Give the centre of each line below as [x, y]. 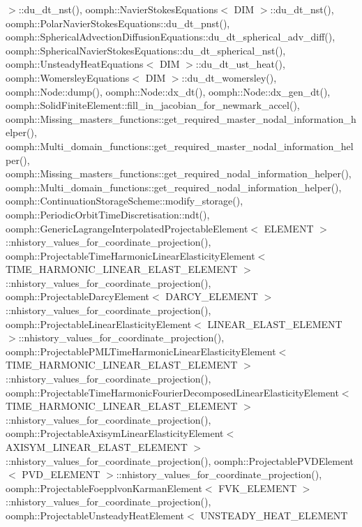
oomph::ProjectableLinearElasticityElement [99, 324]
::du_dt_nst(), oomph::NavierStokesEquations [118, 9]
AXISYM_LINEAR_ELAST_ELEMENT [97, 447]
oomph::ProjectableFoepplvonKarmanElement [104, 488]
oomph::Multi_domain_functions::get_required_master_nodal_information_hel [180, 146]
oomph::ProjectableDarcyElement [78, 296]
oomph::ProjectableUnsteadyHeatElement [95, 515]
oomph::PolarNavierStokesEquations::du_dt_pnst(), [118, 23]
